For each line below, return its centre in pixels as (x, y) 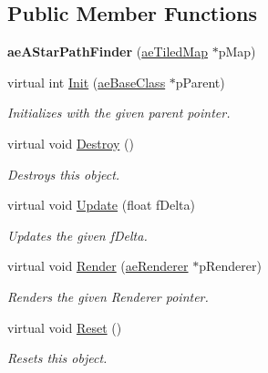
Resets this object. (57, 358)
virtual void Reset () (65, 327)
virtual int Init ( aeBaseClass (87, 82)
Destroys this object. (64, 174)
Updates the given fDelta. (77, 235)
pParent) (200, 82)
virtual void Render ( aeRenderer (98, 266)
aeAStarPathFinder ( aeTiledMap (108, 52)
